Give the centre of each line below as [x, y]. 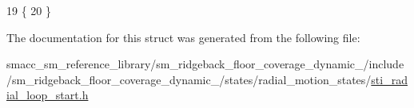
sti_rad [389, 79]
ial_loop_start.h [48, 95]
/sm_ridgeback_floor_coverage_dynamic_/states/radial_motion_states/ [189, 79]
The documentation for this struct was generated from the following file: [183, 37]
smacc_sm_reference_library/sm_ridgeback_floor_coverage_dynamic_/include [205, 64]
